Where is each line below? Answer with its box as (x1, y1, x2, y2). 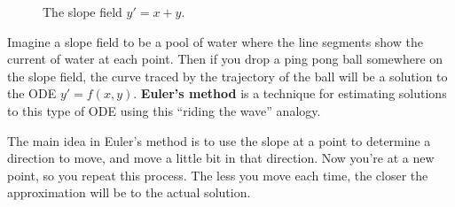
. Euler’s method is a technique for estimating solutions (133, 84, 447, 103)
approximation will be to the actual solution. (7, 183, 251, 202)
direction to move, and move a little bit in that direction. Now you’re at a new (7, 149, 435, 167)
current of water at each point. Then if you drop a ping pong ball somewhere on (7, 50, 443, 68)
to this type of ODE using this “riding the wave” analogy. (7, 101, 321, 119)
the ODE (7, 84, 57, 103)
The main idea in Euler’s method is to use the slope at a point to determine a (7, 131, 431, 149)
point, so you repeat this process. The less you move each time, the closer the (7, 165, 428, 184)
